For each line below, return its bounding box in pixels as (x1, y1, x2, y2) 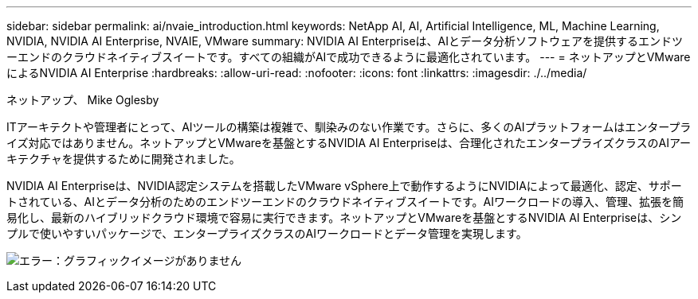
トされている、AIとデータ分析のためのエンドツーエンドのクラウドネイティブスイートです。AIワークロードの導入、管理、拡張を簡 (6, 195, 684, 208)
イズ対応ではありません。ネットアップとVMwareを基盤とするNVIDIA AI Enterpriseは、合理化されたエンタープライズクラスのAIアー (6, 136, 692, 149)
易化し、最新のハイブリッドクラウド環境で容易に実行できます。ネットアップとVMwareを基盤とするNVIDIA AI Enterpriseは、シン (6, 211, 682, 224)
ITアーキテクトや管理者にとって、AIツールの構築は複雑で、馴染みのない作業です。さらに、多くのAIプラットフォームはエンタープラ (6, 120, 692, 134)
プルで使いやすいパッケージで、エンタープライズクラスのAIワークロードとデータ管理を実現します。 (6, 227, 527, 240)
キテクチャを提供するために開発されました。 (6, 152, 241, 165)
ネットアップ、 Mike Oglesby (6, 93, 159, 107)
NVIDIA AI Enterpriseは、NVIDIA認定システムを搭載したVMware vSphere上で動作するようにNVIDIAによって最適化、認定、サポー (6, 179, 682, 192)
